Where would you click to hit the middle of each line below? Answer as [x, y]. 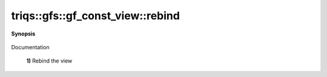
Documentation [30, 47]
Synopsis [23, 34]
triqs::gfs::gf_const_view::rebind [95, 16]
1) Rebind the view [49, 61]
